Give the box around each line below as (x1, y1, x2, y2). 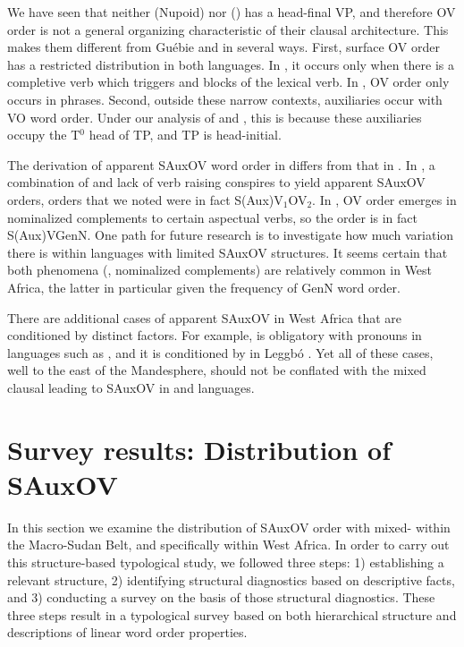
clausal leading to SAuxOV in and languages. (7, 378, 255, 396)
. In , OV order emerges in (312, 190, 457, 209)
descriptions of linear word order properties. (7, 623, 248, 642)
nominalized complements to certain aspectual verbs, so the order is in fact (7, 208, 418, 226)
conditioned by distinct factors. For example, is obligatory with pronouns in (7, 326, 422, 345)
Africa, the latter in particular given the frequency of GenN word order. (7, 277, 401, 296)
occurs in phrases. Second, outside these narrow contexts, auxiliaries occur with (7, 89, 443, 108)
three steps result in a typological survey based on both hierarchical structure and (7, 605, 457, 624)
